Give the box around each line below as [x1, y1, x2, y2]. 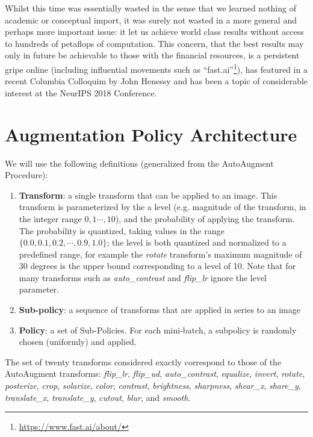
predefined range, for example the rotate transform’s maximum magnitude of [19, 247, 302, 260]
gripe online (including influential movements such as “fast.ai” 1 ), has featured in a [5, 61, 308, 75]
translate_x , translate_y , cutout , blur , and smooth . [5, 391, 191, 403]
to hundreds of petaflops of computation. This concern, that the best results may [5, 37, 304, 49]
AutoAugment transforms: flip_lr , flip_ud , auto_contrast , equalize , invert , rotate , [5, 367, 305, 380]
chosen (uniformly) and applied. [19, 335, 137, 348]
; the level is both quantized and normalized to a [107, 236, 287, 249]
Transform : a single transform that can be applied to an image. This [19, 188, 277, 201]
